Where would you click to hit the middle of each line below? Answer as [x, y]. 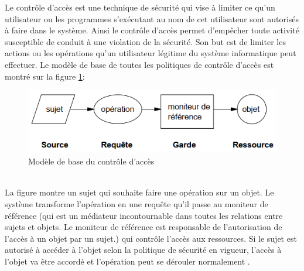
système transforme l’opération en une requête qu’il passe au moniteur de [136, 203]
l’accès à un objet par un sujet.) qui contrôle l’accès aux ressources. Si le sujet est [151, 238]
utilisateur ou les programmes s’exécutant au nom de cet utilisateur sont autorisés [152, 18]
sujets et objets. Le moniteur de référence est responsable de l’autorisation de [144, 227]
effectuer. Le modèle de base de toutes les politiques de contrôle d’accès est [139, 64]
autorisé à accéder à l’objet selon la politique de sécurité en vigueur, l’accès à [143, 250]
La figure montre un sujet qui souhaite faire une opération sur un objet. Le [139, 192]
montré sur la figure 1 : [45, 76]
